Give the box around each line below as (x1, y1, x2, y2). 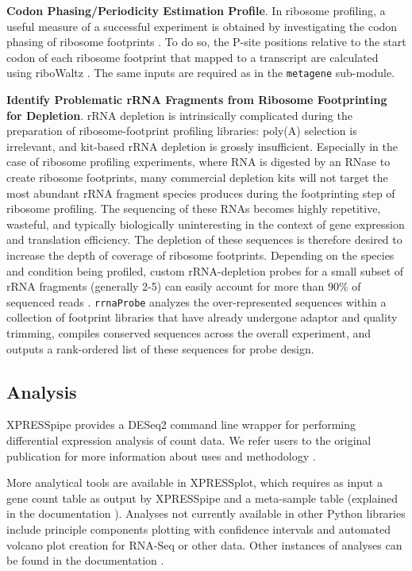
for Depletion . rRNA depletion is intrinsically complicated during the (6, 106, 352, 123)
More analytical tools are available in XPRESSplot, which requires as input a (6, 474, 383, 491)
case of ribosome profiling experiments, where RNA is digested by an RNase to (6, 153, 391, 170)
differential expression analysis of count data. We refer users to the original (6, 431, 372, 448)
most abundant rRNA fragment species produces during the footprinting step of (6, 184, 395, 201)
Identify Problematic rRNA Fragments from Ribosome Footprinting (6, 91, 387, 108)
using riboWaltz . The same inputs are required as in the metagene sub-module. (6, 64, 395, 81)
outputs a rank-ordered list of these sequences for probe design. (6, 340, 314, 357)
